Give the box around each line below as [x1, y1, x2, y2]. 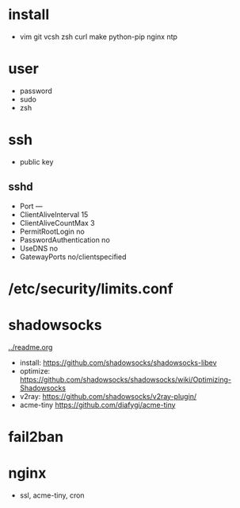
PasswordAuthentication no [19, 235, 111, 244]
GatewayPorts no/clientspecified [19, 252, 127, 262]
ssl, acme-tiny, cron [19, 491, 85, 500]
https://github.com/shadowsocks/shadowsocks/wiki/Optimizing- [19, 374, 232, 384]
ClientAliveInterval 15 [19, 209, 89, 219]
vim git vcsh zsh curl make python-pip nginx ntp [19, 32, 178, 41]
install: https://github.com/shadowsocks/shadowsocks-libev [19, 358, 217, 367]
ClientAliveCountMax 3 [19, 218, 95, 227]
